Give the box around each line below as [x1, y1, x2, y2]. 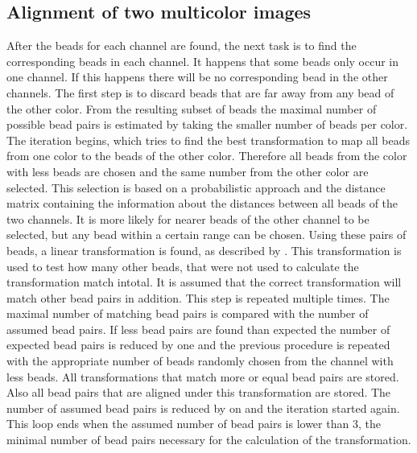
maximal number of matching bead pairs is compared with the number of [6, 305, 369, 322]
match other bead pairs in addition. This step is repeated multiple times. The [6, 289, 390, 306]
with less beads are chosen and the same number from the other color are [6, 163, 369, 179]
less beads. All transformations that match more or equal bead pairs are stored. [6, 368, 399, 385]
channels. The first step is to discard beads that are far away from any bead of [6, 84, 394, 101]
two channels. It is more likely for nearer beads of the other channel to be [6, 210, 370, 227]
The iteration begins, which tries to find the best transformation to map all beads [6, 131, 411, 148]
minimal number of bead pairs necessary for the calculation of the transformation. [6, 431, 411, 448]
